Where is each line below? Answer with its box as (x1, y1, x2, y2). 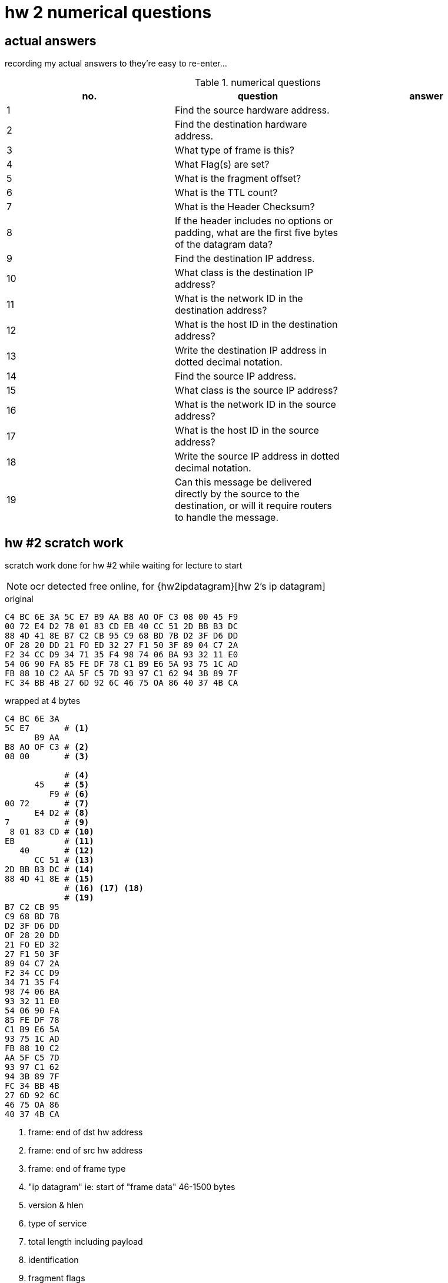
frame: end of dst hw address (28, 1127, 143, 1138)
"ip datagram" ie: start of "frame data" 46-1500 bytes (28, 1182, 235, 1192)
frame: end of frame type (28, 1164, 126, 1174)
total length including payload (28, 1237, 143, 1247)
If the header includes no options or (174, 215, 333, 227)
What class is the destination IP (174, 267, 313, 279)
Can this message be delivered (174, 476, 312, 488)
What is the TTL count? (174, 187, 278, 199)
